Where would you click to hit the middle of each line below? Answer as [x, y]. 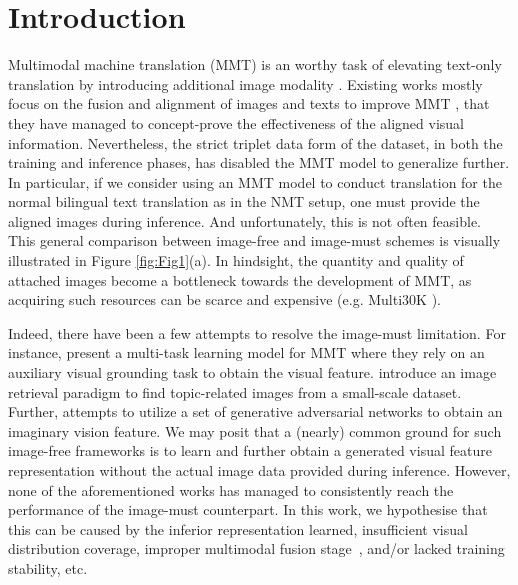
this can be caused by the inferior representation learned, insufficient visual [238, 528]
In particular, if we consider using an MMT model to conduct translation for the [255, 181]
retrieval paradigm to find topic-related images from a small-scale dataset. [235, 391]
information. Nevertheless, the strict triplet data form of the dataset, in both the [255, 142]
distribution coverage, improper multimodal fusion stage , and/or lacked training [256, 548]
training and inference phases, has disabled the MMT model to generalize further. [259, 162]
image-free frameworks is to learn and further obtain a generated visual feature [250, 450]
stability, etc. [48, 567]
